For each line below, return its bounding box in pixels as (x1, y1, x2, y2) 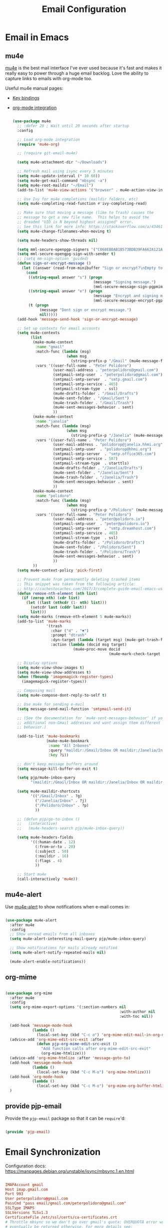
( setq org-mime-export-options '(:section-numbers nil (9, 1005, 126, 1010)
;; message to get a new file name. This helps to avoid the (17, 215, 149, 220)
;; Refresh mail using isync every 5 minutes (17, 169, 113, 174)
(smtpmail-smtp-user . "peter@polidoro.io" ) (52, 521, 149, 526)
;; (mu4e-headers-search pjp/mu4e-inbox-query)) (17, 826, 125, 831)
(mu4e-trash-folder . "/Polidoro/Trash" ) (52, 549, 140, 554)
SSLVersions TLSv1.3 (5, 1210, 48, 1215)
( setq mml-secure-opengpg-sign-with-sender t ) (17, 251, 116, 256)
